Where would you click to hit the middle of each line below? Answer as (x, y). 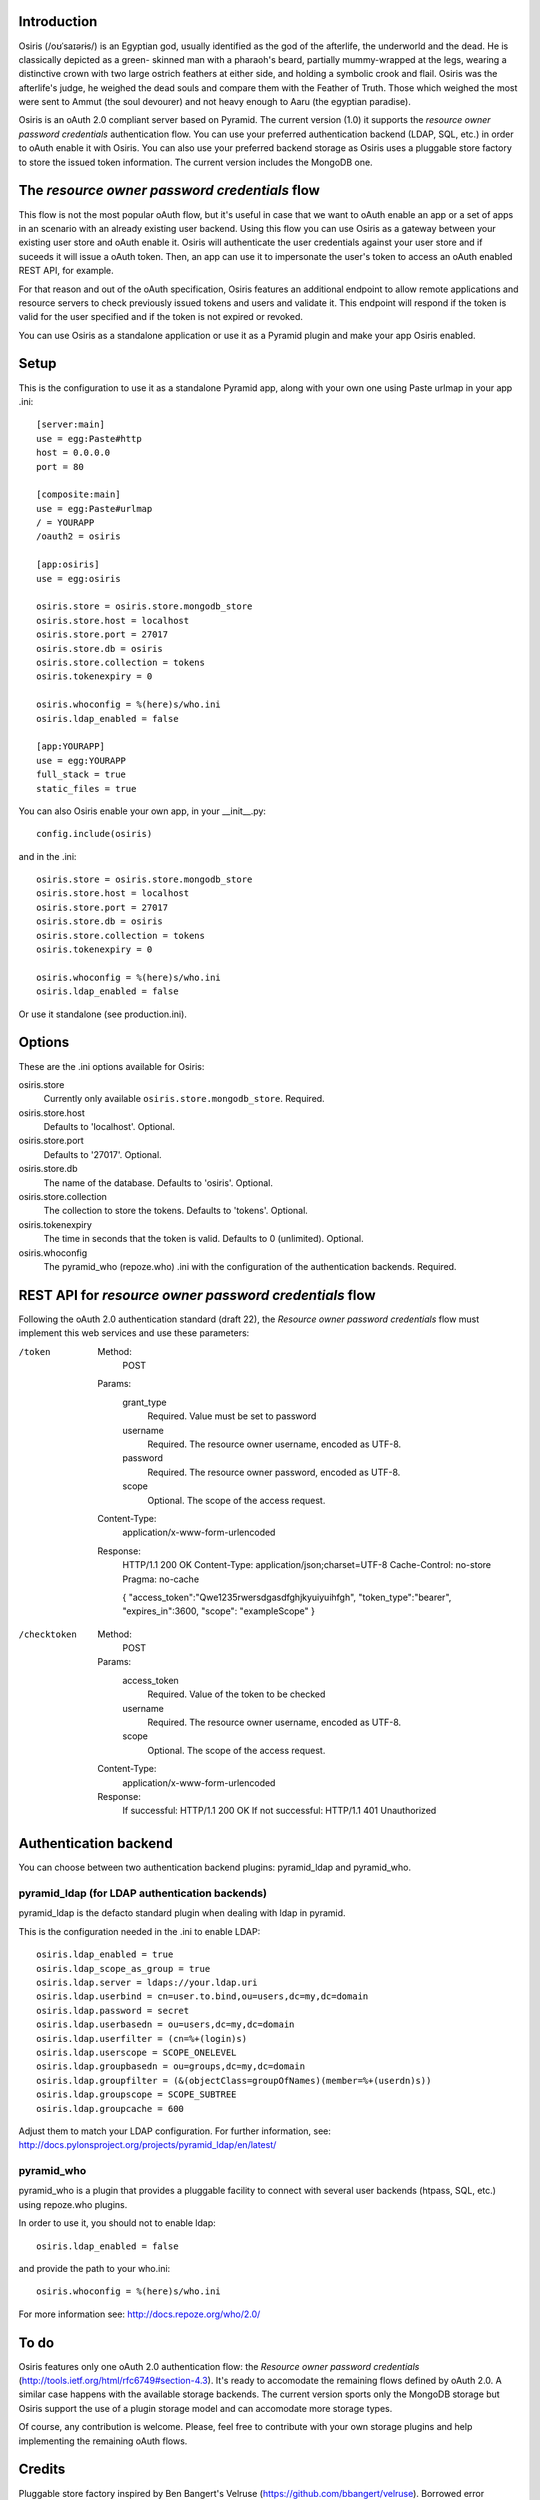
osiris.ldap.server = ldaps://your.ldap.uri (147, 1982)
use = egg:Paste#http (89, 438)
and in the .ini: (47, 856)
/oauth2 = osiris (78, 536)
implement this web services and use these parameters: (134, 1333)
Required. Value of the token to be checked (236, 1694)
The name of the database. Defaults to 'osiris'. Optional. (158, 1182)
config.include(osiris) (94, 834)
